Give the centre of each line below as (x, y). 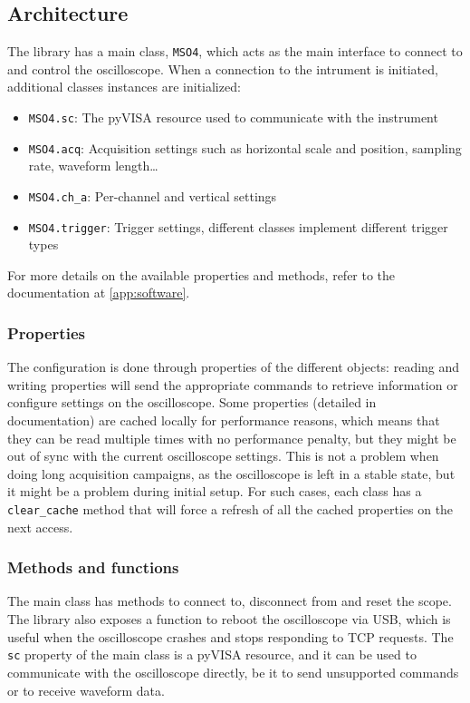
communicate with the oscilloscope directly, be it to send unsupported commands (233, 672)
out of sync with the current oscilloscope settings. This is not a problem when (223, 456)
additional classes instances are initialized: (124, 87)
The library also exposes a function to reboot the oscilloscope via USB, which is (229, 619)
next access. (40, 527)
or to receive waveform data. (86, 690)
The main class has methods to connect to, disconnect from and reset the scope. (230, 601)
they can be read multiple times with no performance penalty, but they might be (232, 438)
